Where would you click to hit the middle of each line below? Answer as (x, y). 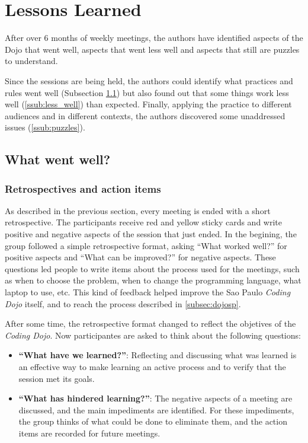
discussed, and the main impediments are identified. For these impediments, (156, 409)
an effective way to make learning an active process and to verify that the (152, 366)
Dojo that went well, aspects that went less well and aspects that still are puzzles (152, 49)
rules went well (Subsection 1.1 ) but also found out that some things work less (147, 92)
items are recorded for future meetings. (89, 433)
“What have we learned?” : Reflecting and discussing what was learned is (158, 355)
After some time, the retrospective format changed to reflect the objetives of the (150, 324)
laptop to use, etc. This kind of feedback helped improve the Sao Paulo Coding (148, 292)
